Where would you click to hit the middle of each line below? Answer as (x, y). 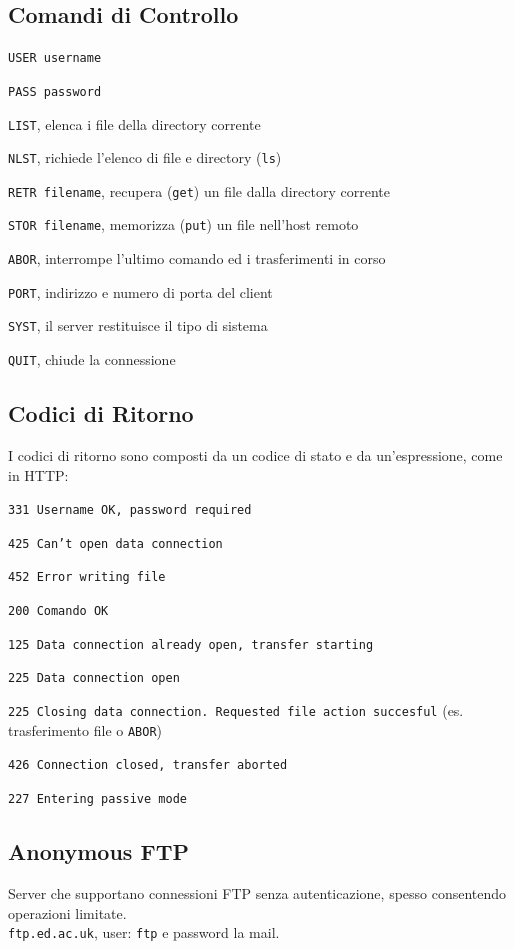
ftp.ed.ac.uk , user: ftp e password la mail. (144, 932)
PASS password (55, 91)
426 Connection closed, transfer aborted (148, 765)
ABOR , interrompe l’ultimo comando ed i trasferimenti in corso (197, 258)
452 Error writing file (87, 577)
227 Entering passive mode (97, 799)
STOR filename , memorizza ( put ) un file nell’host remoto (183, 224)
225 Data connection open (94, 678)
